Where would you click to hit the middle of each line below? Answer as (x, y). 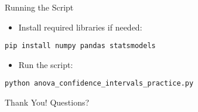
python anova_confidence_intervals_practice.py (99, 84)
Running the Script (39, 7)
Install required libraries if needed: (80, 27)
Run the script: (46, 64)
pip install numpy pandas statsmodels (80, 46)
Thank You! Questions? (47, 102)
